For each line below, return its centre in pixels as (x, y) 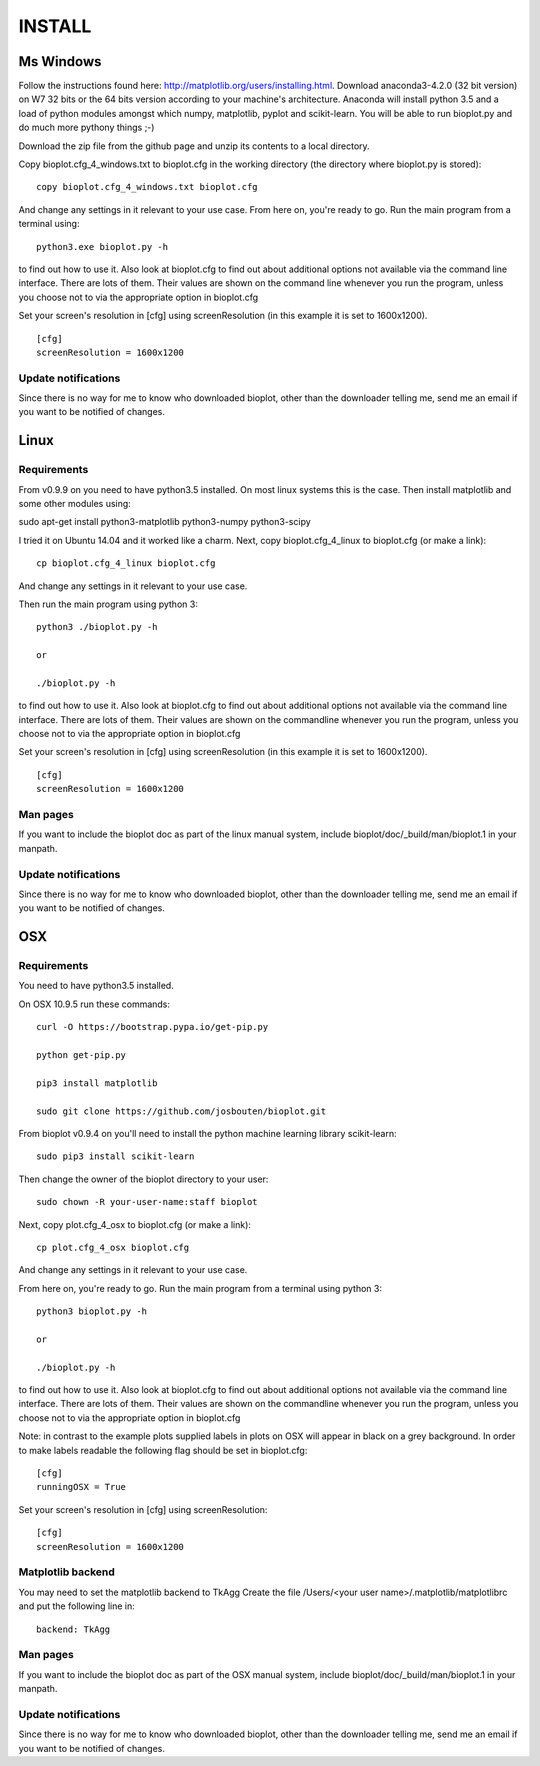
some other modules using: (75, 503)
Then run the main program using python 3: (108, 604)
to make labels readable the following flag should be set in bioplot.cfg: (163, 1450)
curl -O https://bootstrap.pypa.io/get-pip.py (152, 1027)
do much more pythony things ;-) (86, 127)
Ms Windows (60, 61)
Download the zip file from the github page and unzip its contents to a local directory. (194, 146)
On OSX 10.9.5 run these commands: (94, 1004)
